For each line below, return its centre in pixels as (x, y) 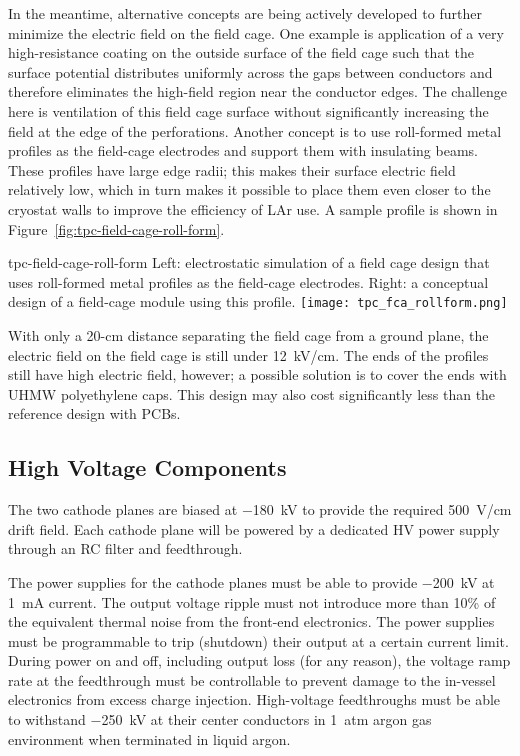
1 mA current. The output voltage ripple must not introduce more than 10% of (252, 601)
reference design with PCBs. (94, 413)
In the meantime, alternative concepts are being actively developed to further (245, 13)
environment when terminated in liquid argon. (149, 738)
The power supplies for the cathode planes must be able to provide (213, 581)
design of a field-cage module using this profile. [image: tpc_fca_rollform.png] (258, 301)
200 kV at (463, 581)
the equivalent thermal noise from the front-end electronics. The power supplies (251, 621)
